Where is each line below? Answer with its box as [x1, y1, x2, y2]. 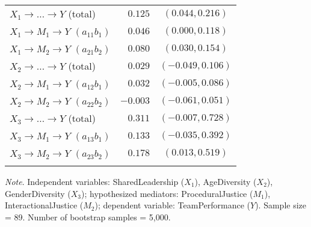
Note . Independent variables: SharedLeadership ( [5, 175, 185, 187]
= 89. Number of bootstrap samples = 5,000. [5, 210, 171, 223]
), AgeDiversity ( [194, 175, 257, 187]
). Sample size [255, 199, 307, 211]
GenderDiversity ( [5, 187, 71, 199]
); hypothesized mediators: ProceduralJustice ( [81, 187, 253, 199]
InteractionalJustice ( [5, 199, 84, 211]
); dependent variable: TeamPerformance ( [94, 199, 251, 211]
